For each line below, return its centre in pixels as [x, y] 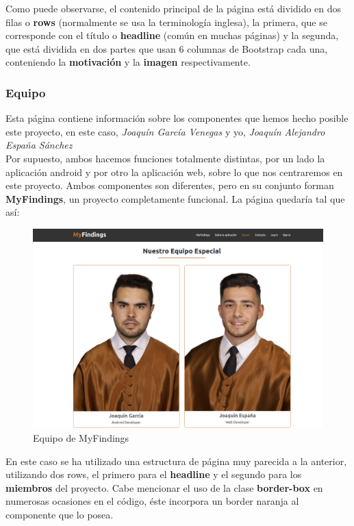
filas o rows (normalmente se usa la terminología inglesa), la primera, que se [166, 22]
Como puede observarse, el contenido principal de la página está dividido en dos [174, 8]
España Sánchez [39, 145]
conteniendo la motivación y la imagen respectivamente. [128, 62]
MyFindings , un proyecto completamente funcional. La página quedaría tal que [175, 198]
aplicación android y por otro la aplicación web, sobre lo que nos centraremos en [174, 172]
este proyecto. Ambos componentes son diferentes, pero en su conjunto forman [170, 185]
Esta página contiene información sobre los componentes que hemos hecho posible [177, 118]
